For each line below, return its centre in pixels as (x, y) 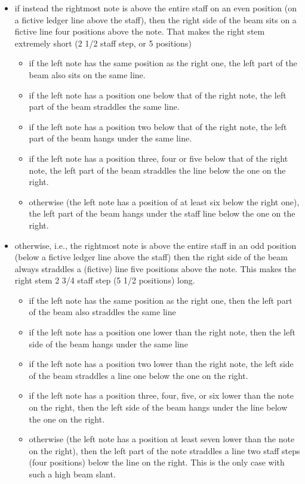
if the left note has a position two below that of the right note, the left (158, 126)
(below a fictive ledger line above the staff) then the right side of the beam (151, 257)
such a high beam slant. (72, 474)
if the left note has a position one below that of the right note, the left (158, 95)
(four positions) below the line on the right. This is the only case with (157, 462)
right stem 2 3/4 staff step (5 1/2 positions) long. (105, 280)
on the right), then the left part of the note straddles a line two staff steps (164, 450)
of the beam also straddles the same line (102, 312)
